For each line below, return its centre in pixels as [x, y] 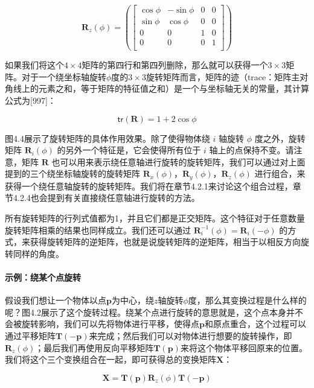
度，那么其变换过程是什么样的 [247, 300]
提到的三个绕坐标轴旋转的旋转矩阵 [72, 173]
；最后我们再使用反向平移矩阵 [95, 347]
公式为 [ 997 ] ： [30, 100]
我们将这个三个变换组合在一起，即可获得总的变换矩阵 [111, 359]
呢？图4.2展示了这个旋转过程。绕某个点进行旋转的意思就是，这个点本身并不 [154, 312]
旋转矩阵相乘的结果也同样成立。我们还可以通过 [98, 230]
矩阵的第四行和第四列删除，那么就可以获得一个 [175, 65]
